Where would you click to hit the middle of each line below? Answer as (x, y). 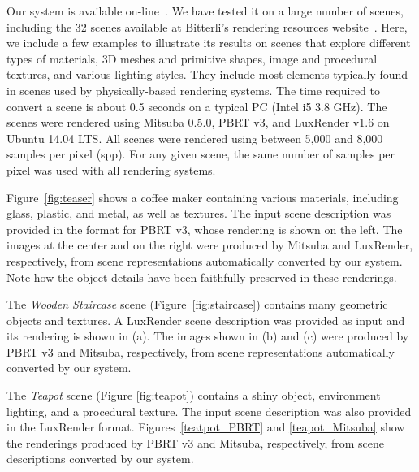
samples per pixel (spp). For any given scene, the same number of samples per (201, 154)
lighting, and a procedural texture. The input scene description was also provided (209, 411)
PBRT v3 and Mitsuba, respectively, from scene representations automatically (201, 351)
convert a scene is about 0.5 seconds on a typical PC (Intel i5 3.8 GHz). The (197, 106)
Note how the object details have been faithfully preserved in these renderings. (202, 277)
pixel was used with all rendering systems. (111, 169)
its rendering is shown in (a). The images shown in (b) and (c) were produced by (208, 336)
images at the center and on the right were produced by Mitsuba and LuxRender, (210, 245)
